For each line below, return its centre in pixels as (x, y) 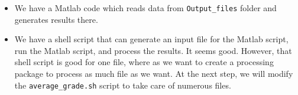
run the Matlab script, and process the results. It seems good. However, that (153, 50)
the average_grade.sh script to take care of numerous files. (123, 85)
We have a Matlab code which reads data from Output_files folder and (145, 8)
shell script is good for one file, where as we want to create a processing (144, 62)
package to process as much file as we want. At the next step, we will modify (154, 74)
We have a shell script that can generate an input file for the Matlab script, (151, 39)
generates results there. (56, 19)
